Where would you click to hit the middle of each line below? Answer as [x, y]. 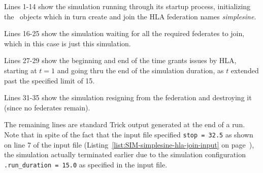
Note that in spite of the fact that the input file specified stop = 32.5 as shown [129, 134]
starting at [21, 70]
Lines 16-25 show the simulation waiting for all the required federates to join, [124, 33]
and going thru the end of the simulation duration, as [140, 70]
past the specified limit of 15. [50, 80]
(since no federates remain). [47, 107]
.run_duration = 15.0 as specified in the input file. [86, 164]
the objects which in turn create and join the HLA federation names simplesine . [130, 16]
